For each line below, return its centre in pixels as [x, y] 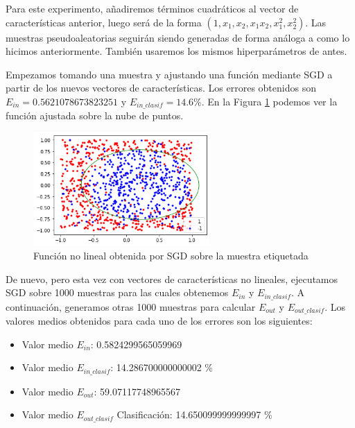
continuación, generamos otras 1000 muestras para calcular [131, 306]
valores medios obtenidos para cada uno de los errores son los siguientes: [159, 321]
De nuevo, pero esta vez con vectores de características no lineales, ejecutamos [172, 279]
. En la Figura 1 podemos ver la [269, 101]
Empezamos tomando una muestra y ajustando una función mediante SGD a [169, 74]
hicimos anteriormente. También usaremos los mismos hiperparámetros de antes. [176, 51]
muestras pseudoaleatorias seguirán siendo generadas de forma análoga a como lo [178, 37]
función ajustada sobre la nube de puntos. [95, 115]
